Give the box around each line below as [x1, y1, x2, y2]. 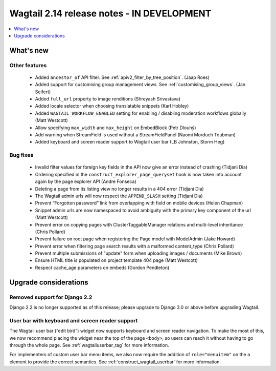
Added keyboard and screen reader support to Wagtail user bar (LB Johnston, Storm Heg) [35, 139, 225, 145]
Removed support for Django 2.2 [9, 294, 93, 301]
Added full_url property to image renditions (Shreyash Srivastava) [35, 96, 181, 102]
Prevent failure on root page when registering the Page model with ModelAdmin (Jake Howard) [35, 236, 235, 242]
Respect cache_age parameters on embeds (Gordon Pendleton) [35, 264, 170, 271]
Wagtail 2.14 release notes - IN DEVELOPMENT [9, 8, 212, 19]
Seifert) [35, 89, 51, 95]
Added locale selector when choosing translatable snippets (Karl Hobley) [35, 103, 189, 109]
